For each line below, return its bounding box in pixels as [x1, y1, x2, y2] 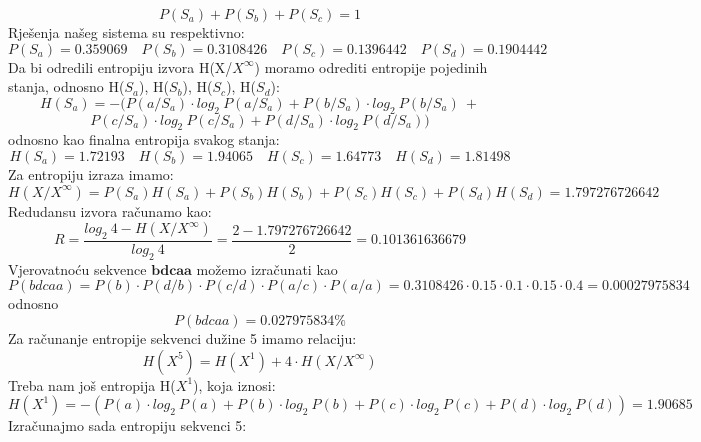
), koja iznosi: [193, 374, 276, 395]
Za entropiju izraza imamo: [8, 163, 174, 184]
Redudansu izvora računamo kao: [8, 200, 212, 221]
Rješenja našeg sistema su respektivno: [8, 22, 245, 42]
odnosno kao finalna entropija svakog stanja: [8, 129, 280, 150]
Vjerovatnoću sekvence [8, 258, 147, 279]
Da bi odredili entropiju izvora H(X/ [8, 56, 233, 77]
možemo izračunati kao [196, 258, 338, 279]
